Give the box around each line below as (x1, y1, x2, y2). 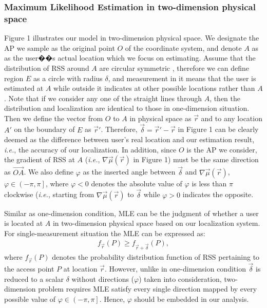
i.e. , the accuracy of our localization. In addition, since (4, 144, 177, 155)
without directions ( (71, 273, 135, 284)
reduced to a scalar (4, 273, 64, 284)
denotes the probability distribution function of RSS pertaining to (52, 252, 260, 262)
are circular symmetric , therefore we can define (99, 62, 250, 73)
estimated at (4, 83, 44, 93)
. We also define (24, 166, 73, 177)
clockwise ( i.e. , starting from (4, 189, 94, 200)
